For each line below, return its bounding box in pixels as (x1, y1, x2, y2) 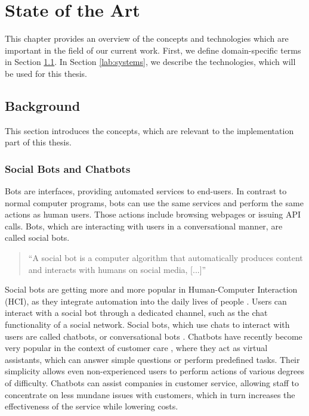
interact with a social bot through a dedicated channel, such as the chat (5, 306, 268, 319)
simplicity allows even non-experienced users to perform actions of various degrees (5, 365, 305, 377)
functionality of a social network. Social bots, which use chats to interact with (5, 318, 290, 331)
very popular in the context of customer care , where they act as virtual (5, 342, 268, 354)
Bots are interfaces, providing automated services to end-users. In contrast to (5, 185, 287, 197)
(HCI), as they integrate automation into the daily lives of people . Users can (5, 294, 287, 307)
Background (5, 96, 81, 114)
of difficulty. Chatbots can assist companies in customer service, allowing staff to (5, 377, 299, 389)
